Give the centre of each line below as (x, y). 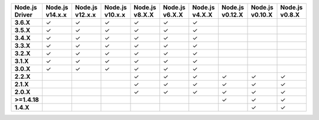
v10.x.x (115, 15)
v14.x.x (56, 15)
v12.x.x (85, 15)
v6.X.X (173, 15)
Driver (23, 15)
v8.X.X (144, 15)
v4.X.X (202, 15)
